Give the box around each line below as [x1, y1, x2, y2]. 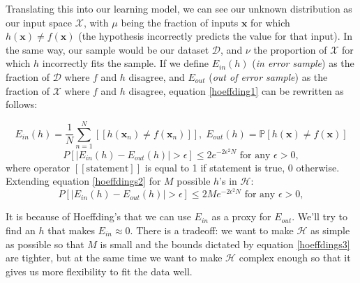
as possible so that [6, 236, 84, 251]
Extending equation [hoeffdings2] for [6, 174, 161, 188]
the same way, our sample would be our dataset [6, 42, 209, 56]
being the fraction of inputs [121, 15, 239, 29]
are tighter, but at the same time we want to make [6, 250, 223, 265]
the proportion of [253, 42, 327, 56]
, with [83, 15, 109, 29]
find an [6, 222, 36, 237]
